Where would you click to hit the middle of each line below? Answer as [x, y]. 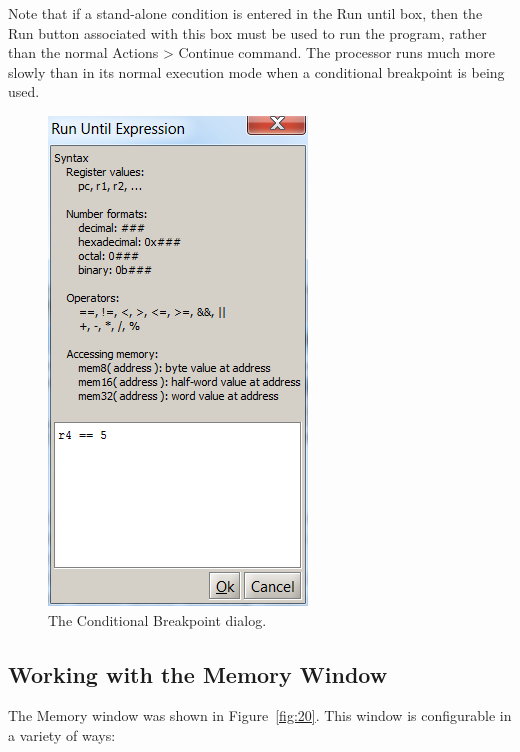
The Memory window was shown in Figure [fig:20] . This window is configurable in [260, 715]
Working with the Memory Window [198, 673]
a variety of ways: [62, 734]
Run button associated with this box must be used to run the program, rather [247, 32]
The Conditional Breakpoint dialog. [157, 619]
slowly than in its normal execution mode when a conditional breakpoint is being [256, 71]
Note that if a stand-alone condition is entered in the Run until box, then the [245, 13]
